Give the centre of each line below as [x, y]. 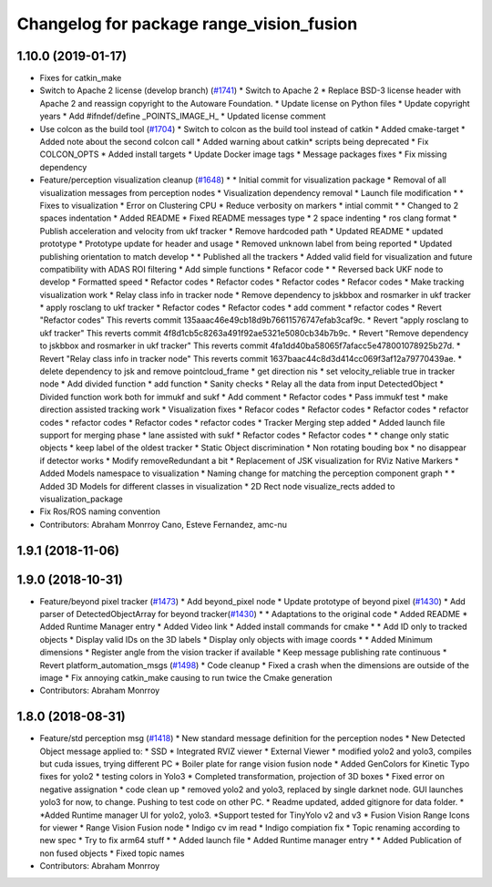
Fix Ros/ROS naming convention [100, 511]
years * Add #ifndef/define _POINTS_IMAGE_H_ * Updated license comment [183, 116]
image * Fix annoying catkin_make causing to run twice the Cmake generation [186, 678]
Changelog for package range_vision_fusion [187, 24]
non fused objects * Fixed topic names [112, 853]
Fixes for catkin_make [81, 78]
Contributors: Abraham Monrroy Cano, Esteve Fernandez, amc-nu [163, 524]
